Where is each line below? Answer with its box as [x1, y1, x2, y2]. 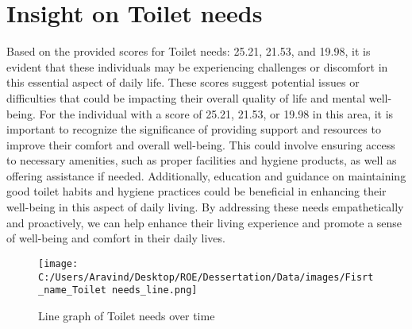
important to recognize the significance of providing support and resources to [6, 121, 381, 137]
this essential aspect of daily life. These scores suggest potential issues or [6, 74, 360, 91]
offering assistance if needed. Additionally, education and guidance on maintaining [6, 167, 406, 184]
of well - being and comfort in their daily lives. [6, 230, 225, 246]
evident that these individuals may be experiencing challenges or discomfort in [6, 58, 388, 75]
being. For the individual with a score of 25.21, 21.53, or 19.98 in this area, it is [6, 105, 394, 122]
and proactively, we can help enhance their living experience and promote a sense [6, 214, 402, 230]
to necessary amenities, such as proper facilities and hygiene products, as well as [6, 152, 397, 168]
